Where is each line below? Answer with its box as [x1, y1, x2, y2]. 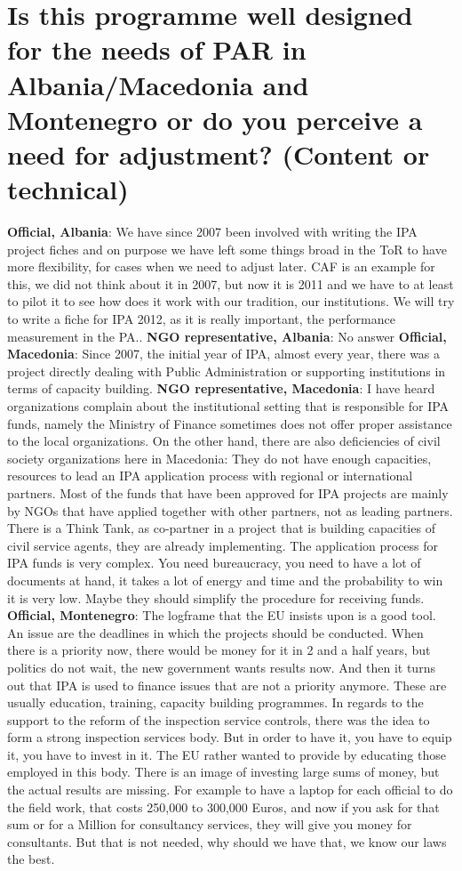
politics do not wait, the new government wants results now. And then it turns [7, 657, 435, 676]
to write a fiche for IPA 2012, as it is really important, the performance [7, 310, 395, 328]
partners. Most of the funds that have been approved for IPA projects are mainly [7, 483, 449, 502]
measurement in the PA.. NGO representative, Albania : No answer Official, [7, 327, 447, 345]
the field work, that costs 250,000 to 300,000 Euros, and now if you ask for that [7, 797, 440, 816]
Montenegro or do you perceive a [7, 101, 423, 137]
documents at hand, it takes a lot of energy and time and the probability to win [7, 570, 443, 589]
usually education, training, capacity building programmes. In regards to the [7, 693, 424, 712]
